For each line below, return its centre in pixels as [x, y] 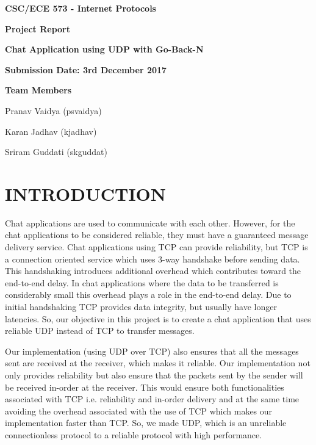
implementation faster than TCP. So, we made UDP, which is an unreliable [146, 423]
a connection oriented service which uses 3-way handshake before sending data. [153, 259]
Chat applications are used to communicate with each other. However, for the [150, 222]
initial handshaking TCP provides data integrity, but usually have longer [141, 307]
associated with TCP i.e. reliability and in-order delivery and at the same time [152, 399]
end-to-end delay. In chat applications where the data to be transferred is [142, 282]
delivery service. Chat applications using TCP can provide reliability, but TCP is [156, 247]
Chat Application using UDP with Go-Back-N [104, 49]
